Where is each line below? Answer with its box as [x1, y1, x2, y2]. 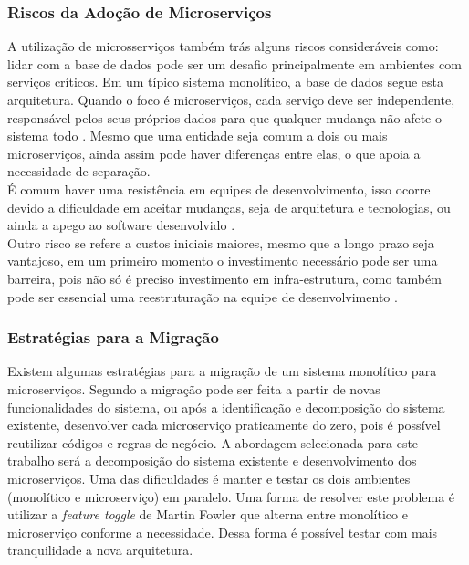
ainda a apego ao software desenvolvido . [7, 215, 235, 235]
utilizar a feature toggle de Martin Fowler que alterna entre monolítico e [7, 505, 408, 524]
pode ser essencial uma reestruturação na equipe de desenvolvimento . [7, 287, 398, 306]
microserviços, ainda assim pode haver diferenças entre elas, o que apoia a [7, 143, 421, 162]
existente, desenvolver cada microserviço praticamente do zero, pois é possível [7, 415, 441, 434]
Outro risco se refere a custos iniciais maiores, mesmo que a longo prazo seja [7, 233, 434, 252]
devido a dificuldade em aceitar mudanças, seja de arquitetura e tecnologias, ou [7, 197, 451, 216]
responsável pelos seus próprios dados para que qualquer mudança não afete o [7, 108, 442, 127]
